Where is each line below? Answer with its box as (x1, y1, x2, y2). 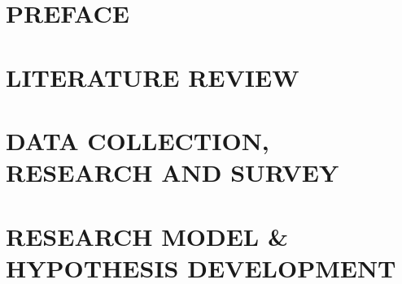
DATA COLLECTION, (6, 123, 269, 157)
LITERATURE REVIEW (6, 60, 299, 93)
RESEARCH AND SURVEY (6, 156, 339, 189)
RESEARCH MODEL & (6, 219, 288, 252)
